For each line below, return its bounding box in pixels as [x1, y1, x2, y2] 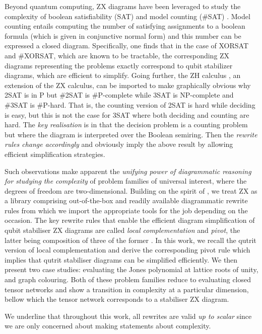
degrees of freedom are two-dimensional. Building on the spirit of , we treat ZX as [5, 185, 257, 196]
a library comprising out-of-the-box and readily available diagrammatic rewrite [5, 195, 248, 206]
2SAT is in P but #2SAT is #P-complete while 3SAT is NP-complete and [5, 90, 234, 100]
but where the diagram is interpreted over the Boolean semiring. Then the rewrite [5, 129, 257, 139]
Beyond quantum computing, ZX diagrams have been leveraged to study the [5, 1, 241, 11]
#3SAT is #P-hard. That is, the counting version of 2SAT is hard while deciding [5, 99, 255, 110]
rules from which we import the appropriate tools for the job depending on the [5, 205, 248, 215]
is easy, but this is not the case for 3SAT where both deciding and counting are [5, 109, 249, 120]
